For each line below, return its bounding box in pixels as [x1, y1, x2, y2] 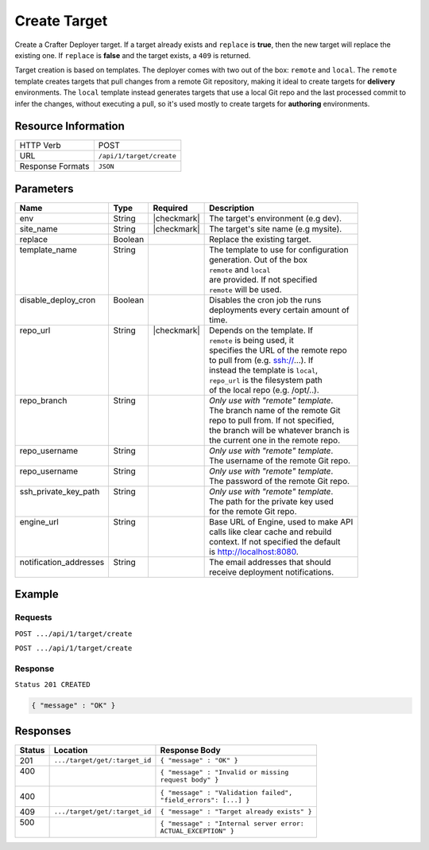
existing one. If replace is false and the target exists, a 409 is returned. [14, 50, 251, 60]
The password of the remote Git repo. [209, 475, 350, 486]
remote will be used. [209, 283, 282, 294]
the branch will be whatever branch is [209, 424, 350, 435]
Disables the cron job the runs [209, 294, 322, 306]
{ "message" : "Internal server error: [160, 819, 305, 828]
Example [14, 587, 59, 601]
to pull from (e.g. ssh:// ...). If [209, 354, 314, 365]
